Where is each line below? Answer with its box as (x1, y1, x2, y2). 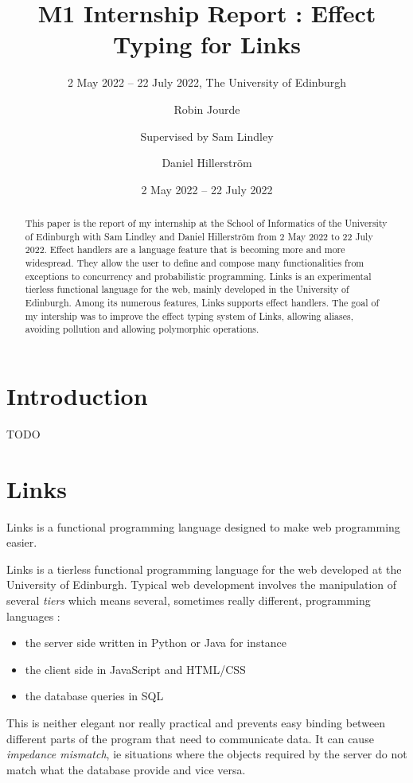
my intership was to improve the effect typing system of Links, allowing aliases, (25, 309, 353, 322)
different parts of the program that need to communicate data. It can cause (6, 730, 374, 746)
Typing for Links (113, 28, 301, 60)
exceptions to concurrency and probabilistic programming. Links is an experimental (25, 269, 372, 282)
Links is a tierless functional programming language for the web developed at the (6, 560, 402, 577)
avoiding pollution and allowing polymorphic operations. (25, 322, 259, 336)
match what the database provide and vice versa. (6, 761, 246, 777)
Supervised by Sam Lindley (140, 127, 274, 144)
